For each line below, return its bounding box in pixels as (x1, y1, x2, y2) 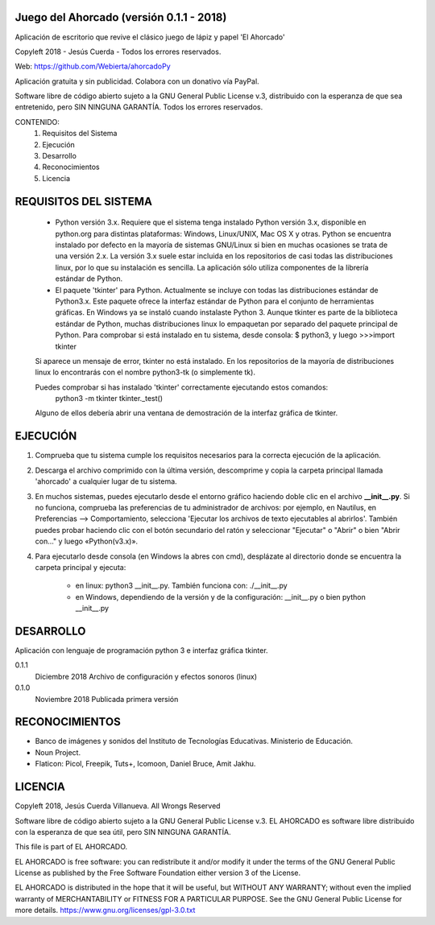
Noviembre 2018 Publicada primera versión (35, 694, 179, 704)
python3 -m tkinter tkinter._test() (55, 394, 163, 403)
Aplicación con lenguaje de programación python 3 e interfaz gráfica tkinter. (14, 645, 269, 655)
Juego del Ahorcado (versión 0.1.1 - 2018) (14, 10, 227, 24)
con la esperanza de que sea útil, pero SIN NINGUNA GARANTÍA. (14, 827, 231, 836)
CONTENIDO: (14, 117, 60, 126)
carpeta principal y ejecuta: (35, 562, 126, 572)
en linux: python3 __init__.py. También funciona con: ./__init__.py (75, 580, 288, 591)
